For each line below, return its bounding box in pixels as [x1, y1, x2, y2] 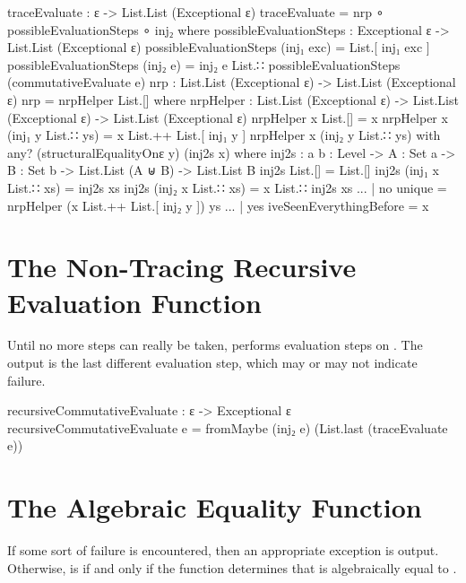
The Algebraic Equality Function [7, 489, 422, 526]
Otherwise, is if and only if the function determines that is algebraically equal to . [7, 558, 457, 577]
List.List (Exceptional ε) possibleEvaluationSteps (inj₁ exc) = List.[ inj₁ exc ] [7, 38, 430, 57]
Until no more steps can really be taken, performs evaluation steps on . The [7, 335, 423, 354]
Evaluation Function [7, 283, 262, 320]
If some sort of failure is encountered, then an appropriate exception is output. [7, 541, 439, 560]
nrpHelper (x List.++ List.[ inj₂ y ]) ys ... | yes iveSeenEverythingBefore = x [7, 196, 429, 214]
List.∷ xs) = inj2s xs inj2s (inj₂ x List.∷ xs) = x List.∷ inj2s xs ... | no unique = [7, 178, 447, 196]
